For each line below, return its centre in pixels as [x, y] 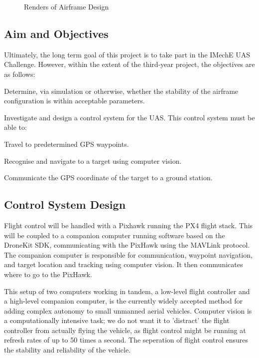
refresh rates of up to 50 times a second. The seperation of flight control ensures [126, 340]
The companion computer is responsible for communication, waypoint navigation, [128, 254]
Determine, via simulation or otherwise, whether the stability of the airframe [121, 91]
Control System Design [65, 204]
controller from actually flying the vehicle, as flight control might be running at [125, 330]
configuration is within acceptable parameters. [74, 101]
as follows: [20, 74]
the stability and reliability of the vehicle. [67, 350]
